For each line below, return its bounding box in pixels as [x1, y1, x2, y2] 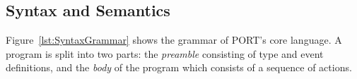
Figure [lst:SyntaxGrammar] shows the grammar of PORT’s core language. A [6, 32, 342, 47]
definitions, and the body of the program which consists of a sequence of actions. [6, 60, 352, 75]
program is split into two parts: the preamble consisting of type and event [6, 46, 324, 61]
